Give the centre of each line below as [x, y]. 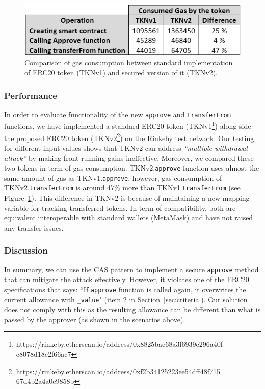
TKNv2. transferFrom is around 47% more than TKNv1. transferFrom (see [122, 188]
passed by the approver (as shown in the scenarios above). [95, 319]
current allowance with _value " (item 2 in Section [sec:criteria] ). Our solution [126, 299]
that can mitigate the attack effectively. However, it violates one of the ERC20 [127, 279]
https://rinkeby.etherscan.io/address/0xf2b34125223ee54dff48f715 [118, 371]
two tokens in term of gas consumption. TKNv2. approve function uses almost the [132, 168]
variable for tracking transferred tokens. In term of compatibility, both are [120, 207]
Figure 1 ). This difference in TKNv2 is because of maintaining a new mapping [127, 198]
